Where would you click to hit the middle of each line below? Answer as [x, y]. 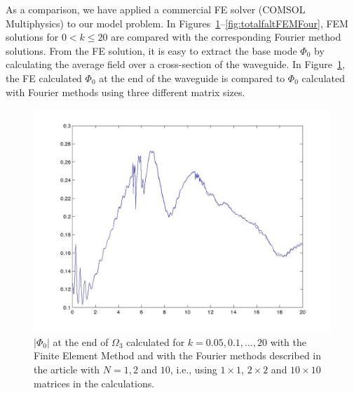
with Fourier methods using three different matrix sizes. [125, 92]
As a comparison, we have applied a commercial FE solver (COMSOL [156, 9]
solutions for [32, 37]
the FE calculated [44, 78]
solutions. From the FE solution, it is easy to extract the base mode [151, 50]
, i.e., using [193, 369]
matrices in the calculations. [94, 383]
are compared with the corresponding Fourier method [226, 37]
